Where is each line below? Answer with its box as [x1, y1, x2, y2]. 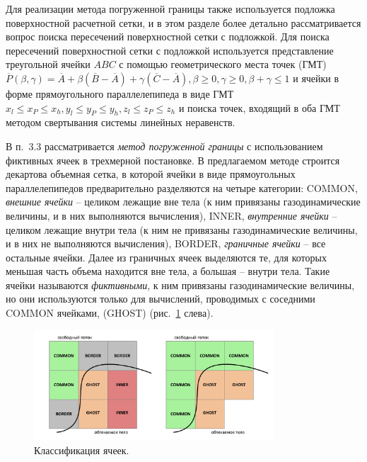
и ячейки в [293, 70, 339, 85]
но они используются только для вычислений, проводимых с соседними [6, 291, 315, 306]
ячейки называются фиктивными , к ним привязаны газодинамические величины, [6, 277, 355, 292]
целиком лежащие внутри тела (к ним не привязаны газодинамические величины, [6, 222, 358, 237]
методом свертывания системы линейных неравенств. [6, 115, 235, 130]
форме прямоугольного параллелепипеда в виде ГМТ [6, 86, 234, 101]
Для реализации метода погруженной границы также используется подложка [6, 1, 335, 16]
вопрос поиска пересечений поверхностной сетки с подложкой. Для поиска [6, 29, 330, 44]
